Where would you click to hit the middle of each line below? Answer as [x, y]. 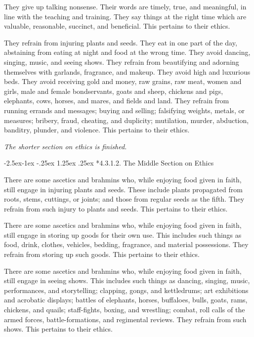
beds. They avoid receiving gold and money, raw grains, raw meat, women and [123, 81]
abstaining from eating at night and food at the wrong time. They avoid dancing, [127, 52]
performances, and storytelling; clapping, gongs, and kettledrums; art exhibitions [126, 290]
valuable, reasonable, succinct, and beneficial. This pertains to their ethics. [117, 26]
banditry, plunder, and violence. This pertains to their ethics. [97, 130]
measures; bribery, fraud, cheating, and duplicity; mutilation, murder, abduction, [127, 120]
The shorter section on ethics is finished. [65, 146]
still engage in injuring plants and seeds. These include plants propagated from [123, 189]
